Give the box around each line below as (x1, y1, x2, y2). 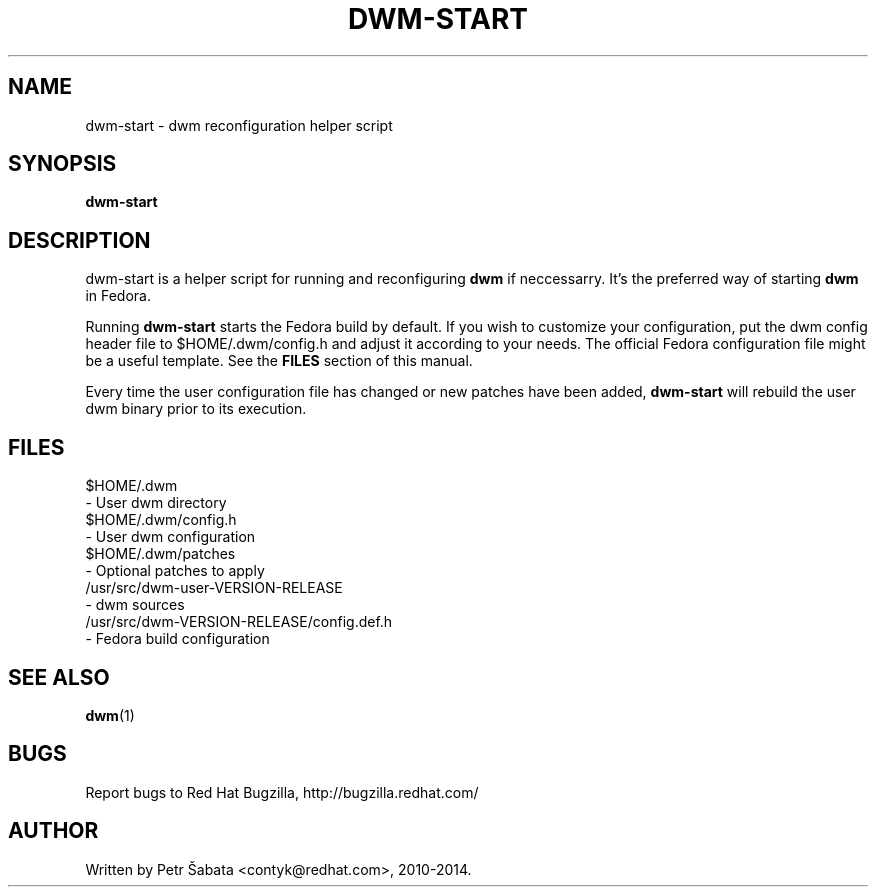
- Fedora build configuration (85, 630, 270, 648)
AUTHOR (8, 818, 99, 844)
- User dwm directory (85, 494, 227, 512)
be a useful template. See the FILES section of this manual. (85, 352, 473, 370)
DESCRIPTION (8, 227, 151, 253)
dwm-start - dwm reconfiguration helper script (85, 116, 393, 134)
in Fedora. (85, 287, 151, 305)
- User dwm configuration (85, 528, 256, 546)
